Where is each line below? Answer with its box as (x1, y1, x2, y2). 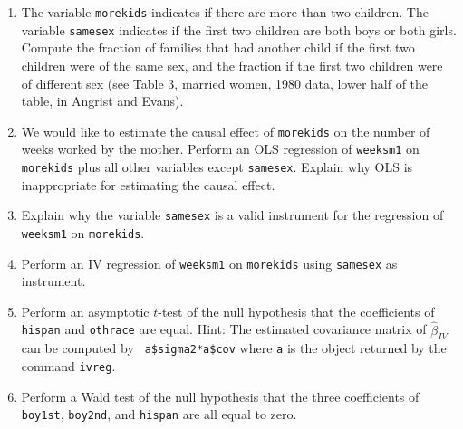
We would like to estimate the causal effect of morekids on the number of (21, 121, 430, 140)
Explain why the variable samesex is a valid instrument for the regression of (21, 205, 444, 224)
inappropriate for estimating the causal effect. (21, 175, 275, 194)
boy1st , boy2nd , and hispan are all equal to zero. (21, 405, 297, 424)
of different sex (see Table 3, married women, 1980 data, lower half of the (21, 73, 429, 92)
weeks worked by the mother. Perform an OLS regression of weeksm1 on (21, 139, 420, 158)
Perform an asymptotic (21, 301, 150, 320)
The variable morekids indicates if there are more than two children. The (21, 3, 429, 21)
